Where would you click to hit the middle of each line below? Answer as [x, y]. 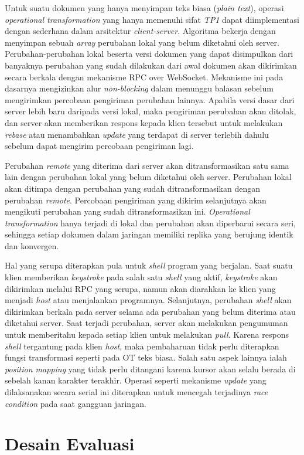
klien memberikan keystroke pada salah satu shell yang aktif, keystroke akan [141, 277]
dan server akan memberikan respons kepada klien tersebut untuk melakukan [144, 122]
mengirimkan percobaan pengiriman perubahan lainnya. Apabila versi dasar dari [150, 99]
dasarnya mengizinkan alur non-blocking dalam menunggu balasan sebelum [139, 88]
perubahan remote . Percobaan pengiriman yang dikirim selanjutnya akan [136, 200]
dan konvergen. [32, 245]
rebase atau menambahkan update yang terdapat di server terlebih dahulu [137, 134]
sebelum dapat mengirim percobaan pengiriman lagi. [99, 146]
